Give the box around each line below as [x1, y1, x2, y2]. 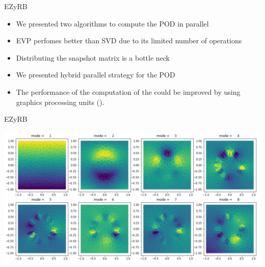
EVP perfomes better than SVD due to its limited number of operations [16, 35, 242, 46]
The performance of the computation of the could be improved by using [16, 86, 241, 97]
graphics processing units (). [16, 96, 104, 107]
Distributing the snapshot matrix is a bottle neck [16, 52, 170, 63]
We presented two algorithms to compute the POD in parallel [16, 18, 209, 29]
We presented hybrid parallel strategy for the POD [16, 69, 175, 80]
